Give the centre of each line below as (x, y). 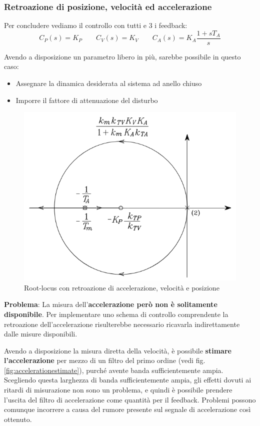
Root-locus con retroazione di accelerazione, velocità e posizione (122, 287)
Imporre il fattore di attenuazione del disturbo (87, 100)
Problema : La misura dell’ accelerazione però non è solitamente (111, 304)
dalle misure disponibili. (41, 334)
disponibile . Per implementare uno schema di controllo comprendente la (116, 314)
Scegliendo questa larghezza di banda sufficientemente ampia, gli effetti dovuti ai (128, 380)
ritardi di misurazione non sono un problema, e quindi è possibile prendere (118, 390)
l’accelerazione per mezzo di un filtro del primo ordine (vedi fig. (105, 360)
